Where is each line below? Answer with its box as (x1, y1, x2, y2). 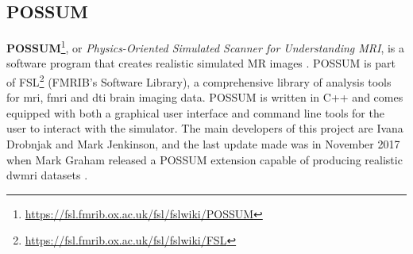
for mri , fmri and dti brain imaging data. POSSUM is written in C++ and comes (6, 89, 403, 106)
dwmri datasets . (6, 167, 88, 183)
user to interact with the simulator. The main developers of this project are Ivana (6, 120, 403, 137)
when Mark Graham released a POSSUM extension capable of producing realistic (6, 151, 403, 167)
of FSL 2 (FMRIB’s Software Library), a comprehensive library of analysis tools (6, 71, 392, 90)
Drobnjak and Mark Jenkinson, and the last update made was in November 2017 (6, 136, 400, 152)
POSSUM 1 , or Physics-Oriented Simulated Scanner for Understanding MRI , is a (6, 37, 405, 56)
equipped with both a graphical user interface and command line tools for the (6, 104, 384, 121)
